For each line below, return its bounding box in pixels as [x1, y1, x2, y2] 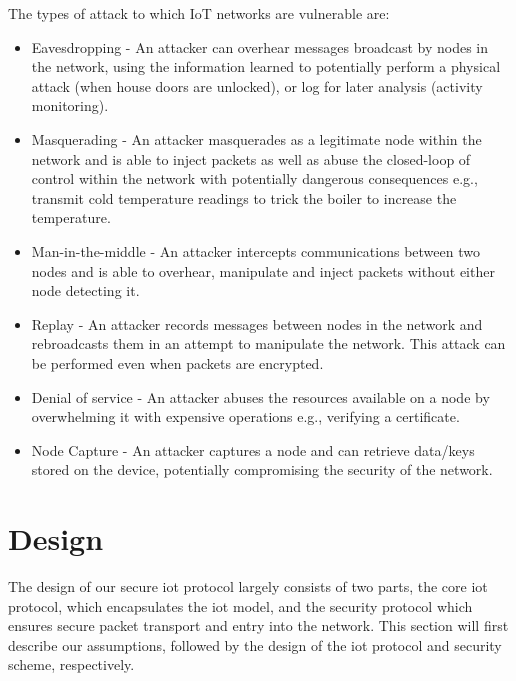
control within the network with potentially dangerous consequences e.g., [31, 168, 478, 189]
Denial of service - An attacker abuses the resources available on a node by [31, 386, 490, 407]
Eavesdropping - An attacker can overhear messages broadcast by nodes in [31, 36, 488, 57]
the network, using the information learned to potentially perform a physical [31, 56, 501, 77]
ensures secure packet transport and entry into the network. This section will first [8, 615, 509, 636]
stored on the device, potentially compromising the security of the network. [31, 459, 493, 480]
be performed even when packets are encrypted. [31, 352, 324, 373]
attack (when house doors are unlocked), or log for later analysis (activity [31, 75, 483, 96]
